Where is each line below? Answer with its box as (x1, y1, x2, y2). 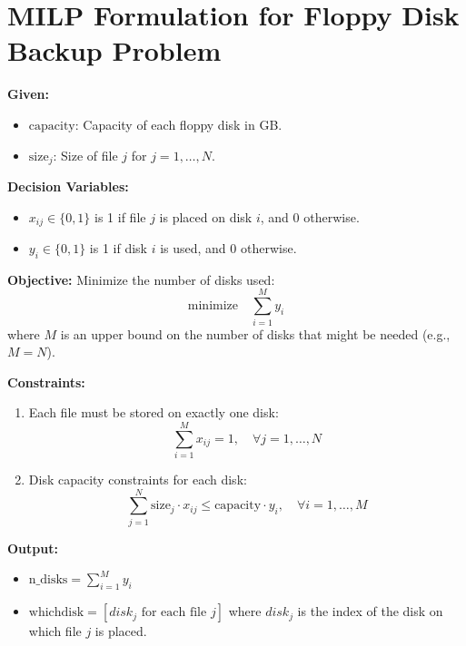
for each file (141, 606, 207, 620)
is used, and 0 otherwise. (160, 239, 297, 257)
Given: (7, 84, 49, 103)
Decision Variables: (7, 176, 129, 195)
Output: (7, 538, 58, 557)
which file (28, 622, 82, 641)
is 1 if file (94, 207, 146, 226)
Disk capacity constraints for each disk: (28, 470, 247, 489)
